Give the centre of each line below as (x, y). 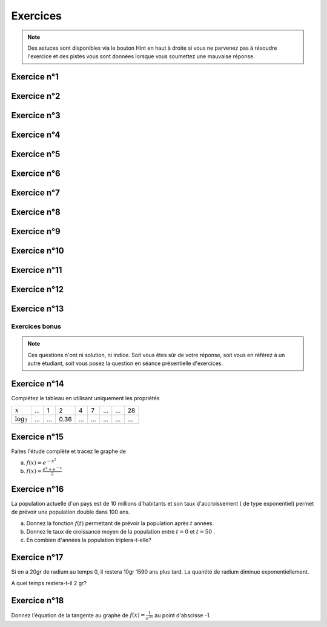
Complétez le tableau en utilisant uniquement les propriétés (85, 398)
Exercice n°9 (36, 231)
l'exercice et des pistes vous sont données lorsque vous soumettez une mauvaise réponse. (141, 56)
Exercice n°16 (38, 489)
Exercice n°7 (35, 193)
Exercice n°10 (38, 251)
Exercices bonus (36, 326)
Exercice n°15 (37, 437)
